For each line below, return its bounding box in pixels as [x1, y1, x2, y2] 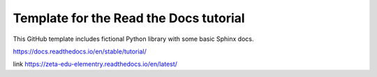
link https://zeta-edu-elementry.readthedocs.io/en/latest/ [13, 60, 178, 69]
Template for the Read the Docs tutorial [13, 10, 245, 26]
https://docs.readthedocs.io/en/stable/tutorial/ [13, 47, 147, 55]
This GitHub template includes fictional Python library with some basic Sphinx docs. [13, 35, 254, 43]
